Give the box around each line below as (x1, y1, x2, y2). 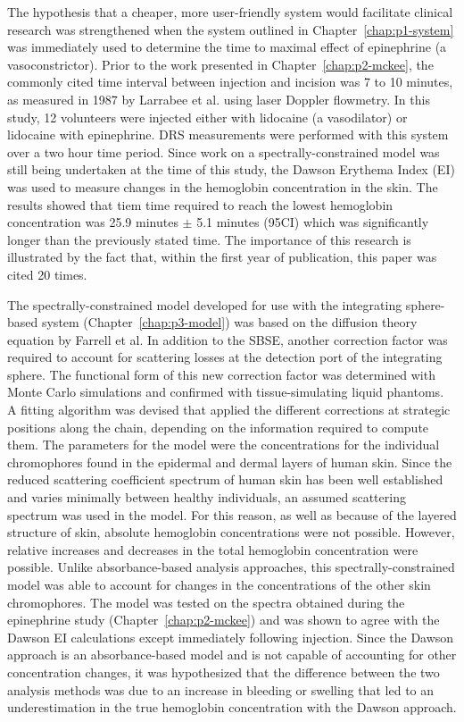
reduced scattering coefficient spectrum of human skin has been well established (7, 470, 443, 489)
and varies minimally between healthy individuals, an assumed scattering (7, 488, 406, 507)
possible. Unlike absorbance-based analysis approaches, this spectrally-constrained (7, 558, 455, 576)
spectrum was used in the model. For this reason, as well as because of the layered (7, 505, 457, 524)
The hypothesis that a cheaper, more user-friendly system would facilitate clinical (7, 3, 453, 21)
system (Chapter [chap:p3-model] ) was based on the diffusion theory (41, 313, 418, 332)
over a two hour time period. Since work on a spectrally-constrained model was (7, 142, 440, 161)
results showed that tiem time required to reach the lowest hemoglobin (7, 195, 394, 214)
